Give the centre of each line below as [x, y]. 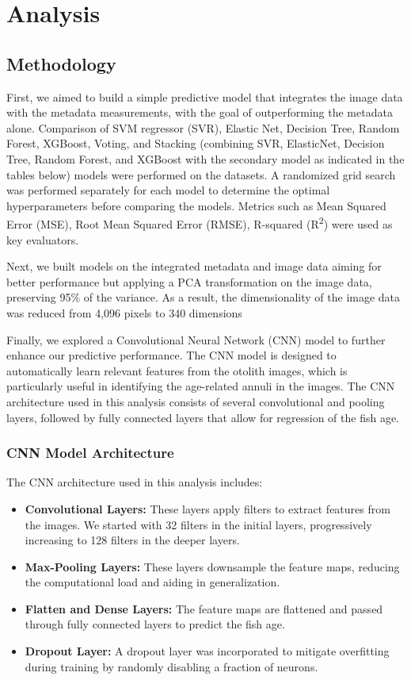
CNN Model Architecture [90, 453]
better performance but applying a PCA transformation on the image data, [189, 281]
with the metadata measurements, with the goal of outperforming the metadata [200, 112]
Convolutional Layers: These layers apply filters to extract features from [207, 508]
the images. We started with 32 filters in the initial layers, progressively [198, 524]
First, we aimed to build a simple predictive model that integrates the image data [205, 96]
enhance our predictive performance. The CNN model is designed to [171, 355]
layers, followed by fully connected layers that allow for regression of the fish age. [203, 417]
